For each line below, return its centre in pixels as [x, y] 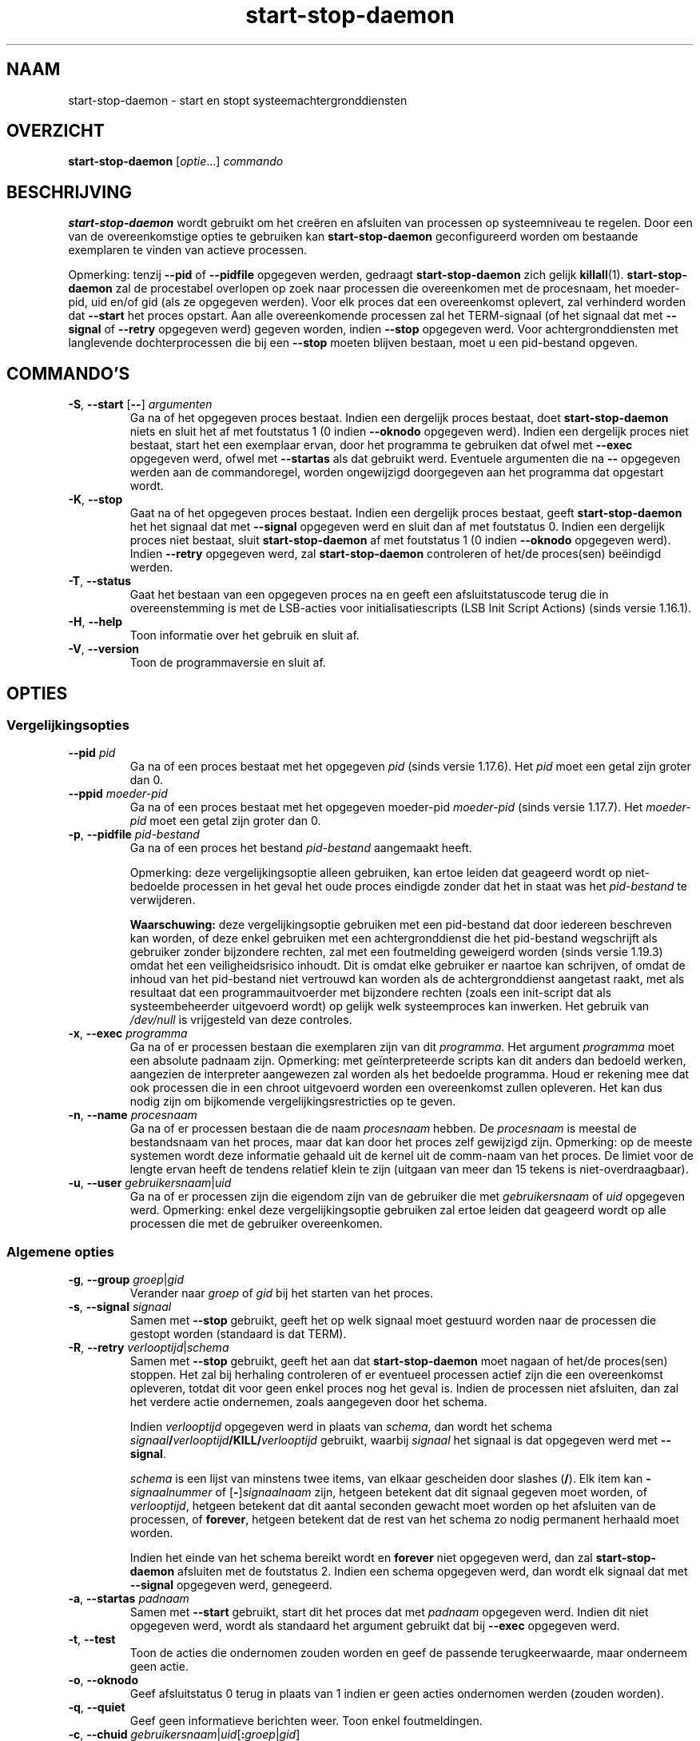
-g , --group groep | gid [126, 1280]
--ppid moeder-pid [118, 794]
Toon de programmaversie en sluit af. [228, 663]
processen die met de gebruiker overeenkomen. [256, 1224]
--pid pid [92, 753]
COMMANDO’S [68, 373]
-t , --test [92, 1639]
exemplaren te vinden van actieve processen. [187, 250]
